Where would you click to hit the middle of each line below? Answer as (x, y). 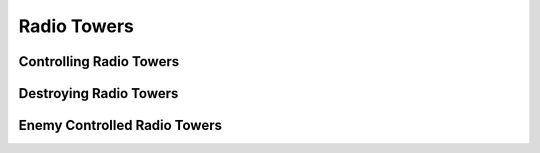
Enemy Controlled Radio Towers (120, 125)
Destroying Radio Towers (98, 93)
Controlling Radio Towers (99, 61)
